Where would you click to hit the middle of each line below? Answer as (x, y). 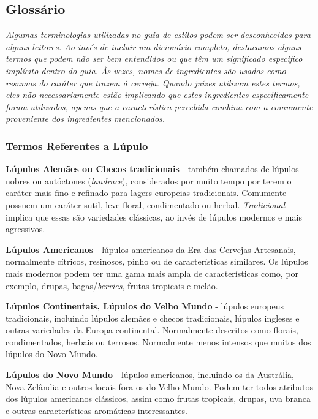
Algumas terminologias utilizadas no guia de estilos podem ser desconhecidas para (158, 35)
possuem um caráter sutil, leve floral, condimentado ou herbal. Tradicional (146, 204)
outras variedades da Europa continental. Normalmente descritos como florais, (152, 330)
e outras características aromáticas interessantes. (97, 410)
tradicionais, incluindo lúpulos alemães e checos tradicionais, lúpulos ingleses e (153, 318)
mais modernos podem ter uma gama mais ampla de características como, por (152, 273)
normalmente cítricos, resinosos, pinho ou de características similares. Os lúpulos (157, 261)
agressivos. (25, 229)
